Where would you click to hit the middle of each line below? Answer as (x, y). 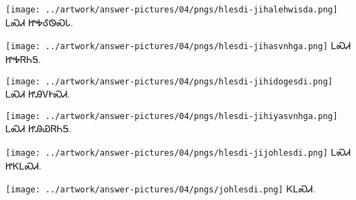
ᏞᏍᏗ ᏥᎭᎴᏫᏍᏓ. (39, 22)
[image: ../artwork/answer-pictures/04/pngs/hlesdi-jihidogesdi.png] (169, 81)
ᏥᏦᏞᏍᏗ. (24, 165)
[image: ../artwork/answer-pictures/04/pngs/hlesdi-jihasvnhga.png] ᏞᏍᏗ (178, 45)
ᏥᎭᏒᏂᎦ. (24, 58)
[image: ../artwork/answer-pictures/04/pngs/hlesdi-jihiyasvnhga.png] (172, 116)
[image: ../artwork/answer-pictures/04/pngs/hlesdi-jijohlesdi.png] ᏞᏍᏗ (178, 152)
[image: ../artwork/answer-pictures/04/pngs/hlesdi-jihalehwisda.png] (172, 10)
